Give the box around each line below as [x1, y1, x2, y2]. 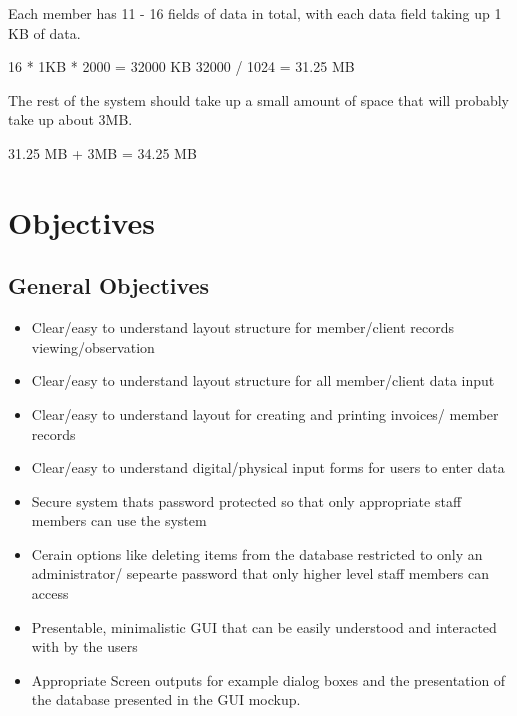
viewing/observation [31, 336, 155, 357]
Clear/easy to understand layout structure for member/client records [31, 317, 454, 338]
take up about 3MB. [8, 109, 133, 130]
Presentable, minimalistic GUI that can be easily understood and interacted [31, 616, 497, 637]
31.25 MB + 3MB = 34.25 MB [8, 142, 197, 163]
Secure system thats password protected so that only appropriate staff [31, 490, 462, 511]
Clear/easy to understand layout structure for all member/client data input [31, 370, 495, 391]
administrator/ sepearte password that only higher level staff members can [31, 563, 490, 584]
